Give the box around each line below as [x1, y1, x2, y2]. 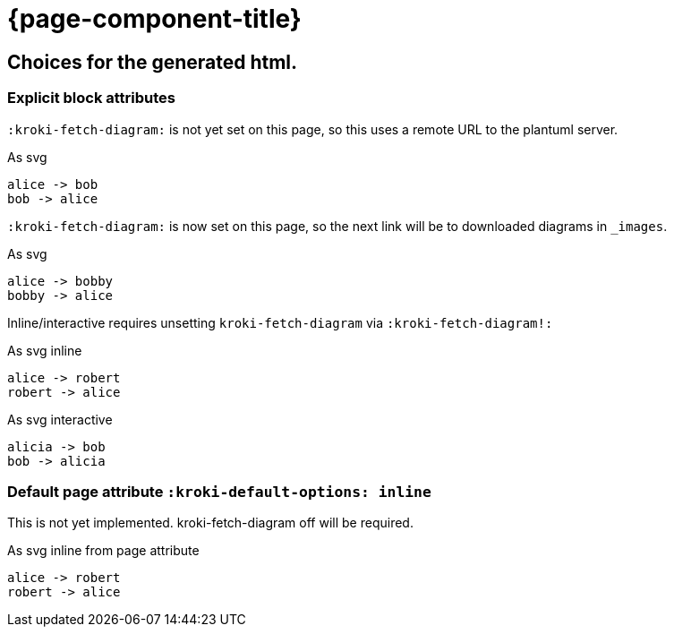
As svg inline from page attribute [7, 543, 200, 559]
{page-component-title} [7, 4, 302, 34]
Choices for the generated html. [7, 50, 298, 73]
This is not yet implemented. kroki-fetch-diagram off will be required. [7, 515, 414, 531]
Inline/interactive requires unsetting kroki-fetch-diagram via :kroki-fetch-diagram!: [7, 314, 553, 330]
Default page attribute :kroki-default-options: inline [7, 482, 431, 501]
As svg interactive [7, 411, 113, 427]
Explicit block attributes [7, 89, 176, 107]
